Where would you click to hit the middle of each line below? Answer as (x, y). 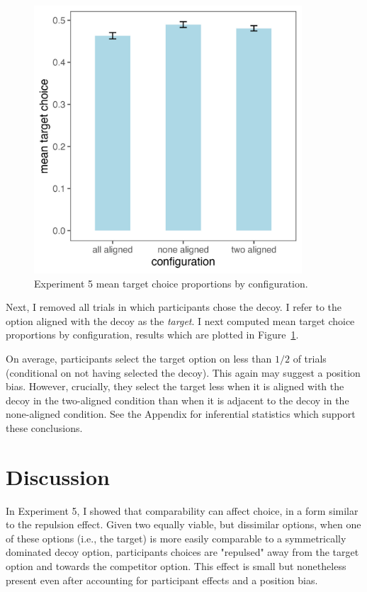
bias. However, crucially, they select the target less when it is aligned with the (175, 386)
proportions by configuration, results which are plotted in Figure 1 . (152, 335)
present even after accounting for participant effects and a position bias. (162, 580)
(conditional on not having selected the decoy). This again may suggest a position (183, 372)
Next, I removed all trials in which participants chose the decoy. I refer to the (174, 307)
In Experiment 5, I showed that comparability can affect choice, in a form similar (182, 510)
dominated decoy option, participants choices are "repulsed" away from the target (182, 552)
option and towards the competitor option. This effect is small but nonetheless (176, 565)
